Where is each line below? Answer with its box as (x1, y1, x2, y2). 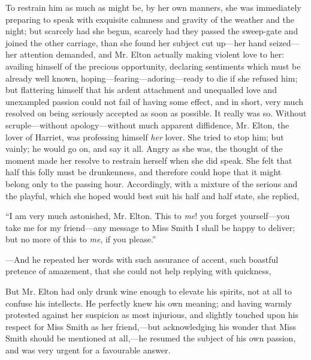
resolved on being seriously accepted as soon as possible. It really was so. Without (5, 107, 307, 119)
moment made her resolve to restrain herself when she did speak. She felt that (5, 154, 292, 166)
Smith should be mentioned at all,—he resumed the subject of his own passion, (5, 332, 296, 344)
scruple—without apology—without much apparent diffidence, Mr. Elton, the (5, 118, 289, 131)
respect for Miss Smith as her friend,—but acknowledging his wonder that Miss (5, 320, 296, 332)
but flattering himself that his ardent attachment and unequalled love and (5, 83, 277, 96)
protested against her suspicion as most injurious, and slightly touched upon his (5, 308, 298, 321)
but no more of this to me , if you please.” (5, 233, 156, 245)
